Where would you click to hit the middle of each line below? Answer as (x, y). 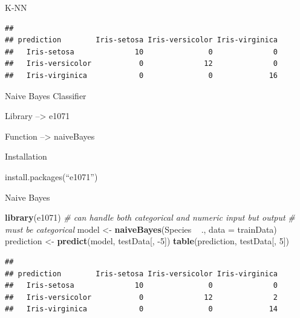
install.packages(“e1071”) (51, 176)
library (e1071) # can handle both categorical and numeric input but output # (150, 217)
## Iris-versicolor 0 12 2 (142, 297)
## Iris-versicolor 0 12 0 (142, 64)
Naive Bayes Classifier (46, 95)
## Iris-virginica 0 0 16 (142, 75)
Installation (26, 156)
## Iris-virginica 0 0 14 (142, 309)
